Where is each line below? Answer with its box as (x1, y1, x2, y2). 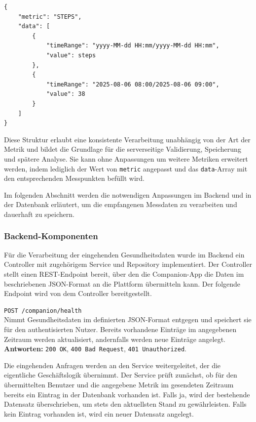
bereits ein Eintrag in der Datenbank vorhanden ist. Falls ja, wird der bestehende (4, 389, 250, 399)
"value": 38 (46, 90, 85, 98)
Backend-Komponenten (4, 230, 98, 242)
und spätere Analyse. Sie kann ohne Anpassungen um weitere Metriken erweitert (4, 153, 248, 164)
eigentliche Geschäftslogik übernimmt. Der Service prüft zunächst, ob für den (4, 370, 237, 380)
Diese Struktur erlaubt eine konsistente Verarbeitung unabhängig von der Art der (4, 134, 251, 144)
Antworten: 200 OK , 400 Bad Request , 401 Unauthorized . (4, 343, 186, 354)
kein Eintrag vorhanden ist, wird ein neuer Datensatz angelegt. (4, 408, 194, 419)
